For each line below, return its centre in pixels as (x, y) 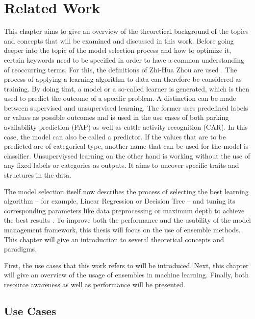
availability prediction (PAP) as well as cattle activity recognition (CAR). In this (126, 127)
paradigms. (21, 249)
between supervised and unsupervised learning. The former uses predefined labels (126, 107)
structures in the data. (38, 175)
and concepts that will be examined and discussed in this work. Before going (119, 40)
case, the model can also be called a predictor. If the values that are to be (115, 136)
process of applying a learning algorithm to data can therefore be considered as (123, 79)
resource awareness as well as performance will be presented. (95, 284)
